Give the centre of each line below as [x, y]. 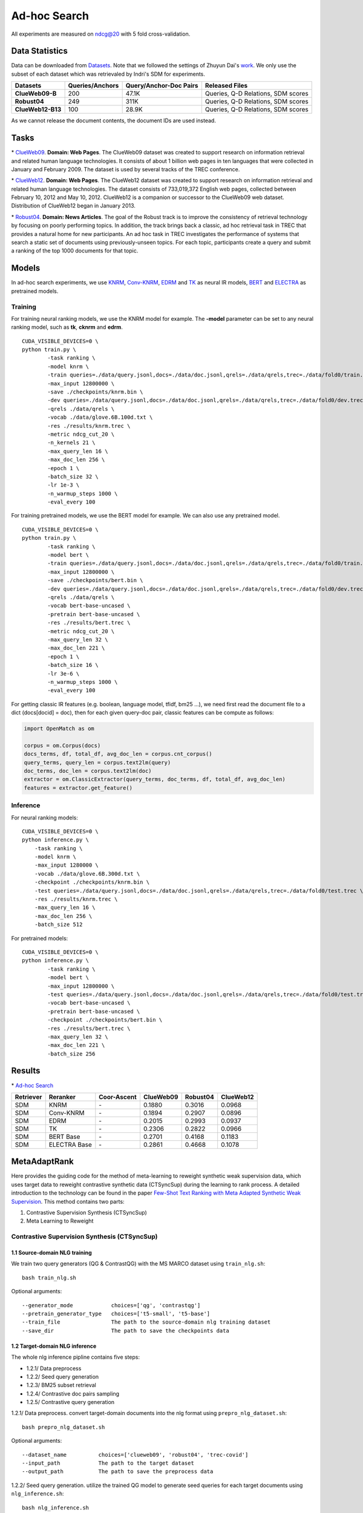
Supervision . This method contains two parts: [68, 1201]
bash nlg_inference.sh [56, 1508]
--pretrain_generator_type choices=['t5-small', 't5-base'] [116, 1314]
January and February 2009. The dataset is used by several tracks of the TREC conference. [126, 169]
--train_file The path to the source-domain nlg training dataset [146, 1322]
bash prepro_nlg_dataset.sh [64, 1427]
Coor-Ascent [118, 1097]
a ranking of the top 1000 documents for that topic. [75, 251]
